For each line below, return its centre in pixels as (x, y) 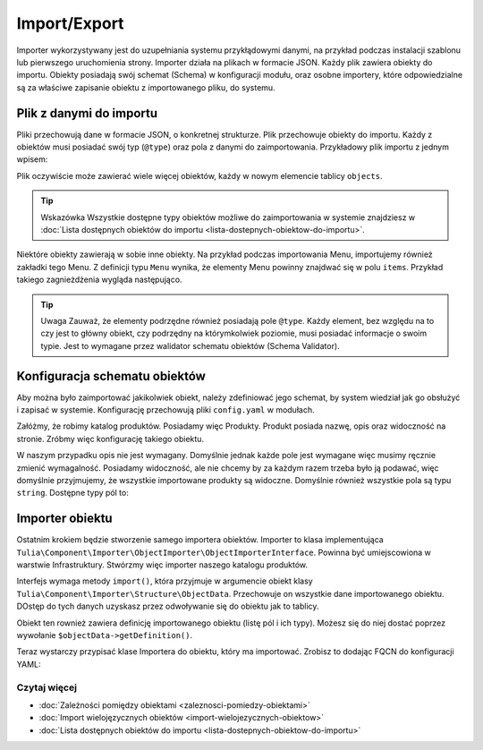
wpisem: (32, 159)
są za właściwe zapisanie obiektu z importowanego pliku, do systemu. (146, 87)
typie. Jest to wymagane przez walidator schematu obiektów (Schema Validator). (190, 345)
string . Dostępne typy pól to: (72, 493)
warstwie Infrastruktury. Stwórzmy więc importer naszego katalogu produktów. (162, 565)
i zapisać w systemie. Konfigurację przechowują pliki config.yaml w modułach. (165, 410)
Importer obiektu (64, 519)
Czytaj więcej (47, 687)
